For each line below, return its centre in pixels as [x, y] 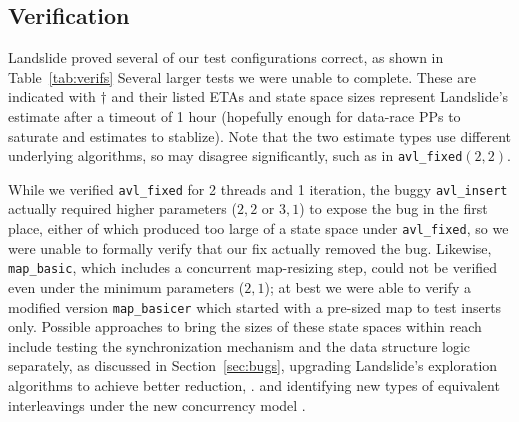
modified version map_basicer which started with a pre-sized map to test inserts [255, 306]
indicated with [52, 96]
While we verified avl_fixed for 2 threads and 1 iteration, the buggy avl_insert [258, 188]
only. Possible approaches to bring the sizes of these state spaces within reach [245, 326]
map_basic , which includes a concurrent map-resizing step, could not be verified [253, 267]
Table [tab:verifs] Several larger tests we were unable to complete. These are [242, 76]
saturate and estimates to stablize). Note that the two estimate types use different [259, 135]
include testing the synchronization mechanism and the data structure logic [239, 345]
